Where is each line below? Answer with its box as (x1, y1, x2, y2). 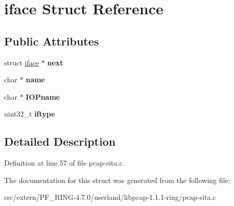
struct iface (4, 57, 39, 67)
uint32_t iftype (4, 108, 55, 119)
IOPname (26, 91, 60, 102)
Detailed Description (4, 133, 116, 149)
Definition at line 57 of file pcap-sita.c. (4, 157, 125, 168)
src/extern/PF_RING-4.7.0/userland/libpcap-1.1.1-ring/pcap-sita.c (4, 192, 216, 202)
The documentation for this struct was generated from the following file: (4, 174, 230, 185)
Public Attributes (4, 33, 99, 49)
